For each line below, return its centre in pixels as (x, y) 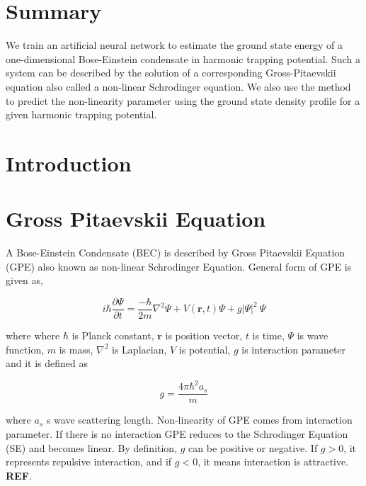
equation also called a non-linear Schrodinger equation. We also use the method (178, 86)
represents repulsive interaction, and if (89, 462)
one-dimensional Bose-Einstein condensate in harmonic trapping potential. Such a (183, 58)
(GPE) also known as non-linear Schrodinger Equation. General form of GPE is (179, 266)
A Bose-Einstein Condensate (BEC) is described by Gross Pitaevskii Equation (176, 253)
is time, (268, 335)
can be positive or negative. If (253, 447)
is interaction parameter (294, 349)
